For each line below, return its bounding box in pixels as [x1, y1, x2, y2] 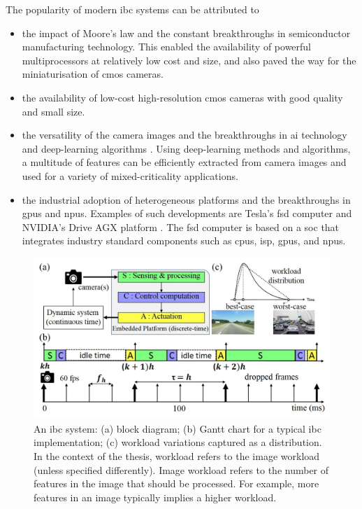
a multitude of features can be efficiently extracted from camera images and [22, 155, 347, 169]
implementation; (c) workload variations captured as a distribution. [34, 435, 322, 449]
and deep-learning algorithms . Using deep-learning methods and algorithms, [22, 141, 351, 155]
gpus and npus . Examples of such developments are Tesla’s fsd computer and [22, 206, 352, 221]
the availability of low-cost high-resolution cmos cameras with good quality [22, 90, 343, 104]
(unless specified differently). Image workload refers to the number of [34, 462, 329, 477]
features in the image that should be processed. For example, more [34, 476, 319, 491]
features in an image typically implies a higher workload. [34, 489, 277, 504]
